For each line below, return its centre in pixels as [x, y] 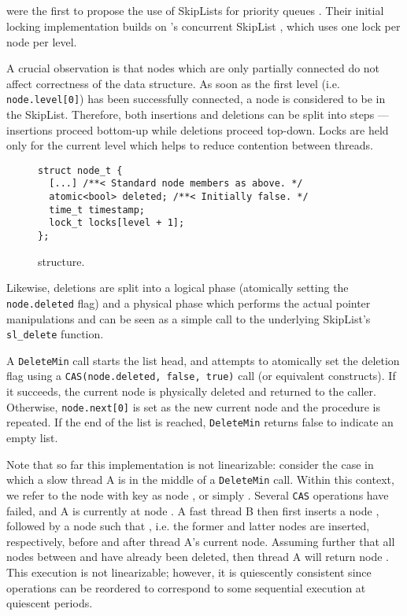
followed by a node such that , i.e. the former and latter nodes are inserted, [188, 526]
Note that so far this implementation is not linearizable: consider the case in [190, 464]
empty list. [32, 438]
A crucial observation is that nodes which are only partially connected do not [193, 68]
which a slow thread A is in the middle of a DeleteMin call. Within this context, [200, 480]
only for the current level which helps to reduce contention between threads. [190, 145]
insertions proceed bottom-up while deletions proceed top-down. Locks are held [198, 129]
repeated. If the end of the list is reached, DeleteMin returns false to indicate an [200, 422]
